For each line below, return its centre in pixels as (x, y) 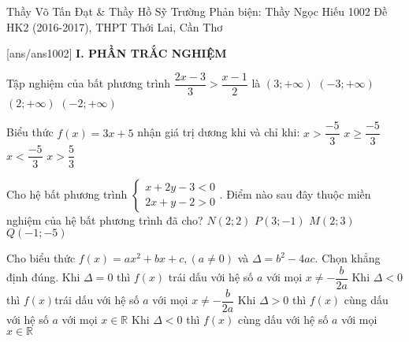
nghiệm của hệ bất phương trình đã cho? (105, 219)
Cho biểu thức (41, 258)
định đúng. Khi (43, 277)
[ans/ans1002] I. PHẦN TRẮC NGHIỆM (117, 53)
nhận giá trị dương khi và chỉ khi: (219, 132)
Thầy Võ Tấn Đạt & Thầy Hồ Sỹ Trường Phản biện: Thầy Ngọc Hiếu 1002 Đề (197, 11)
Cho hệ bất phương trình (67, 193)
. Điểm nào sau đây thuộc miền (295, 193)
